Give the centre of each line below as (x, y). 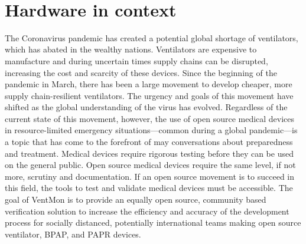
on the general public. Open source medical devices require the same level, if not (150, 165)
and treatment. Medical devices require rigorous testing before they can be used (149, 153)
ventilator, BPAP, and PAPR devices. (73, 234)
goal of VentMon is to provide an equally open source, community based (136, 200)
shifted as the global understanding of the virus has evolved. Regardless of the (146, 107)
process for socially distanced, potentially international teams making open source (153, 222)
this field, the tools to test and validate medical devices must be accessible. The (149, 188)
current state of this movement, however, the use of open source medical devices (150, 118)
